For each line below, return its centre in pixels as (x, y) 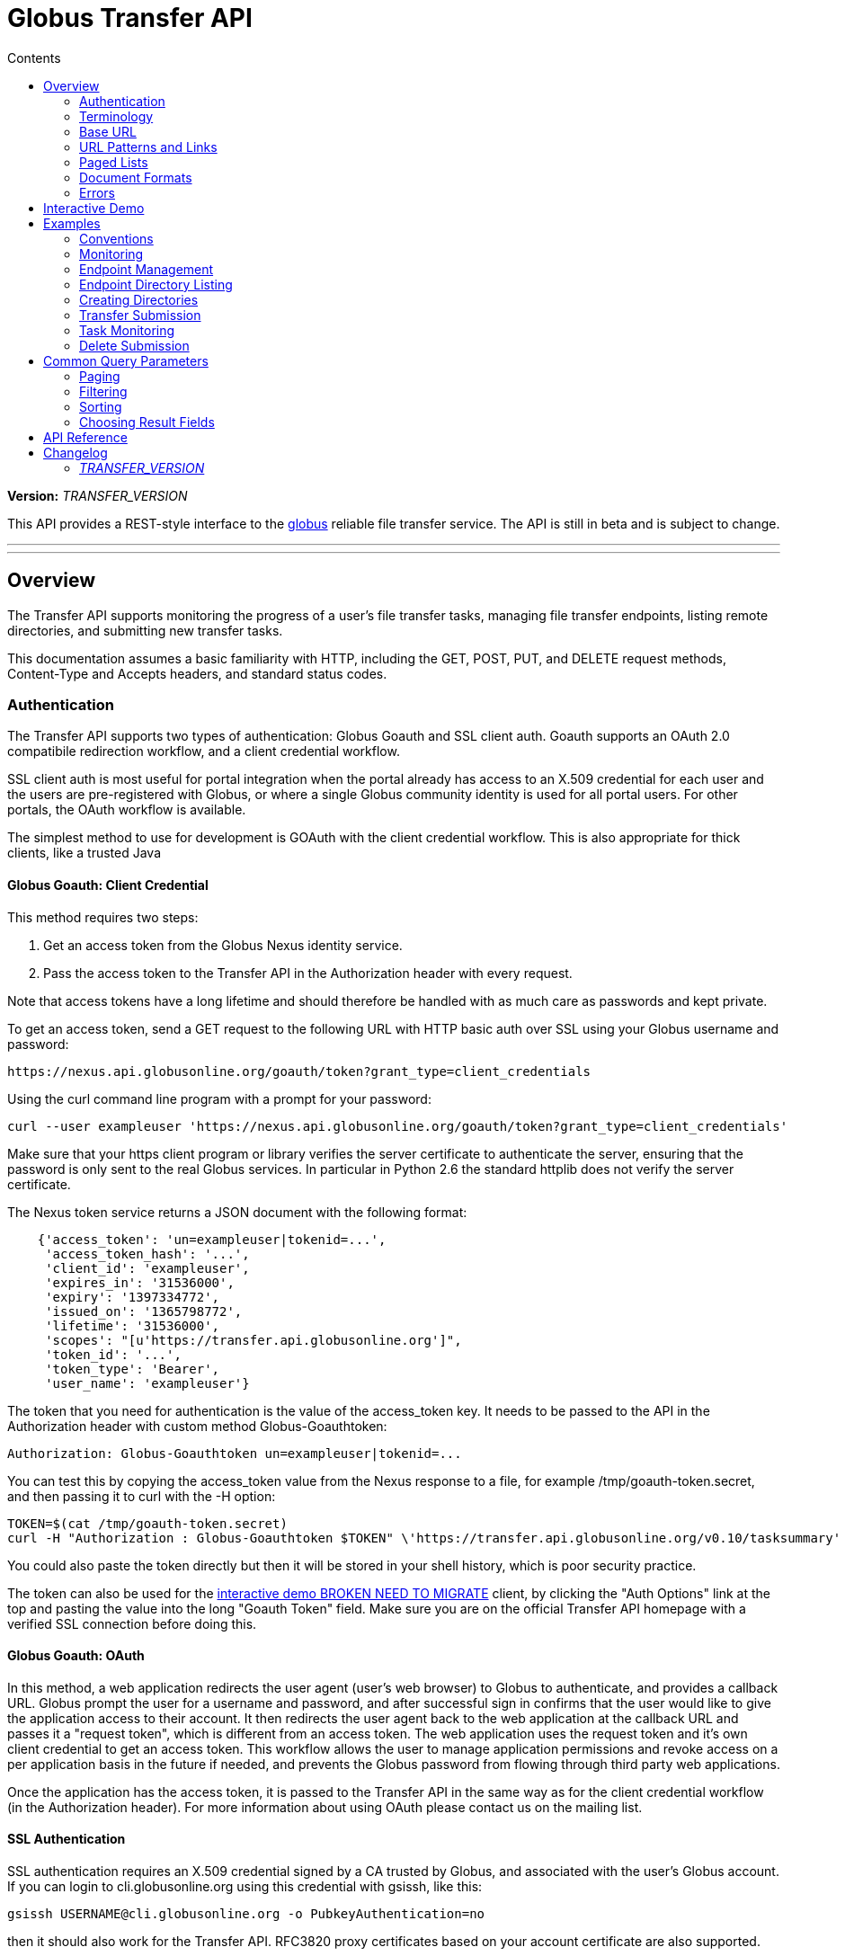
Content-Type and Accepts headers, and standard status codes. (197, 673)
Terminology (116, 116)
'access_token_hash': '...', (147, 1254)
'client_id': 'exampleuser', (147, 1268)
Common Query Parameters (126, 360)
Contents (34, 58)
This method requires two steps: (103, 917)
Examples (72, 223)
